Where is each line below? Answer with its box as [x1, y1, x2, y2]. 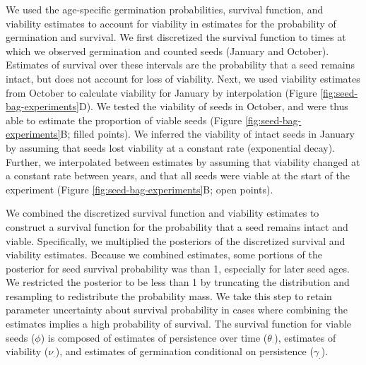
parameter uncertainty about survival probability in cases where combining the [6, 302, 348, 317]
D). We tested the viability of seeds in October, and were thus [78, 99, 348, 114]
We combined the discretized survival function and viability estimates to [6, 205, 319, 220]
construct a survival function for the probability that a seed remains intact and [6, 219, 348, 234]
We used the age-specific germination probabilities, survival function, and [6, 2, 324, 16]
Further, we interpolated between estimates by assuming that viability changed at [6, 154, 360, 169]
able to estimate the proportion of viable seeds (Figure [6, 112, 242, 127]
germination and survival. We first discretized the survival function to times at [6, 30, 346, 44]
